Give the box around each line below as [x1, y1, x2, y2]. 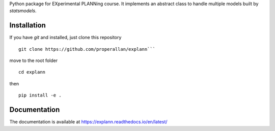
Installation [9, 21, 46, 30]
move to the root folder [9, 57, 58, 63]
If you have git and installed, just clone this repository [9, 35, 122, 41]
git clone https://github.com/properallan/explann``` [18, 46, 155, 52]
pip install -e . [18, 92, 62, 99]
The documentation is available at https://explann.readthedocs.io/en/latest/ [9, 119, 168, 125]
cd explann [18, 69, 46, 75]
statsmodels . [9, 8, 37, 14]
